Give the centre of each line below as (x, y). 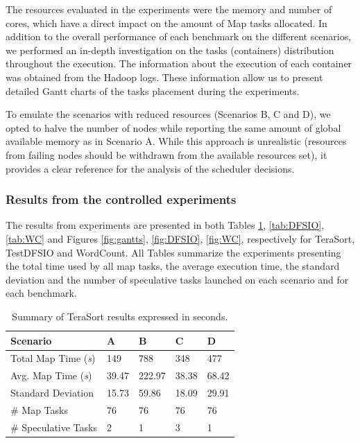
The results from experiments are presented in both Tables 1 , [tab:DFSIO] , (165, 225)
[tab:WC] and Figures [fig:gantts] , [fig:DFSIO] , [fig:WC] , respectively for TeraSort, (180, 238)
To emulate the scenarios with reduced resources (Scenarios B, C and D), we (168, 114)
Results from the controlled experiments (121, 199)
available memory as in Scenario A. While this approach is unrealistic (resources (176, 141)
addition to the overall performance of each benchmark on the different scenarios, (179, 36)
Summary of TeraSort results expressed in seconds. (120, 316)
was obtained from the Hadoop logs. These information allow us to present (164, 77)
